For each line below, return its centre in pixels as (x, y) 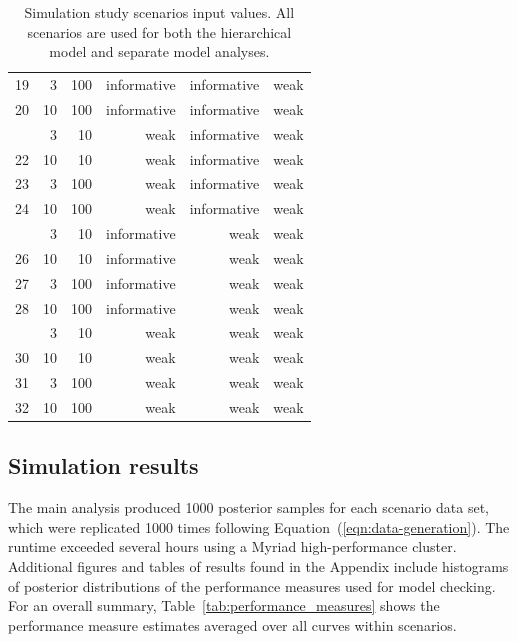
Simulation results (103, 465)
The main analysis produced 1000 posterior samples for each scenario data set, (248, 507)
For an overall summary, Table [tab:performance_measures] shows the (224, 605)
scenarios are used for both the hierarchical (159, 31)
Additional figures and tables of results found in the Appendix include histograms (258, 566)
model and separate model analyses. (159, 51)
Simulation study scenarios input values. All (159, 12)
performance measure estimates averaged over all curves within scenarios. (232, 624)
